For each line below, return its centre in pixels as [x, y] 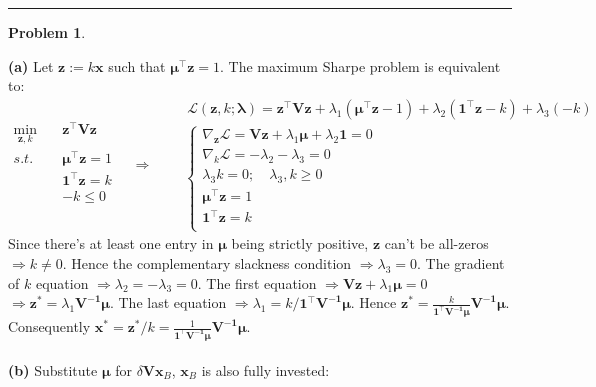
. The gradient [461, 263]
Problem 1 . [47, 32]
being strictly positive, [300, 243]
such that [137, 65]
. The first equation [257, 282]
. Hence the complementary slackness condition [207, 263]
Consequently [49, 326]
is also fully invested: [265, 369]
